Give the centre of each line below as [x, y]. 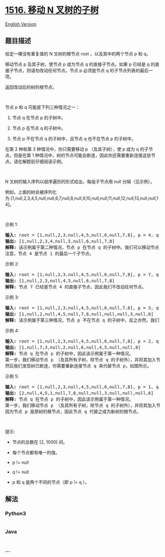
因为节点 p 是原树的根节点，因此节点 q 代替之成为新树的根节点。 [73, 411]
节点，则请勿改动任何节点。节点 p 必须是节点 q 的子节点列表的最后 [81, 70]
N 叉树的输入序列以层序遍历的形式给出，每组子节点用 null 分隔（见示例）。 [80, 181]
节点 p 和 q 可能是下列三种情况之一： [42, 107]
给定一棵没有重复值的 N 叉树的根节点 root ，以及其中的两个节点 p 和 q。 [78, 54]
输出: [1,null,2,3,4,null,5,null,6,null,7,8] [60, 241]
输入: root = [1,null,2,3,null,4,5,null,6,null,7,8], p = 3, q [82, 308]
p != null [20, 462]
